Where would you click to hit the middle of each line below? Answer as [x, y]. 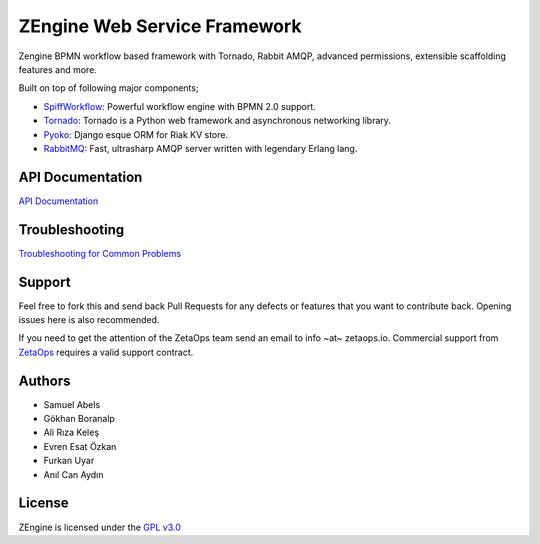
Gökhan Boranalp [79, 419]
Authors [44, 380]
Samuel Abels [72, 404]
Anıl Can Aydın [73, 474]
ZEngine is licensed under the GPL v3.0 [100, 527]
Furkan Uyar [69, 461]
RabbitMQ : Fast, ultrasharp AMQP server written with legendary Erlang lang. [200, 148]
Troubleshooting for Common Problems [100, 253]
